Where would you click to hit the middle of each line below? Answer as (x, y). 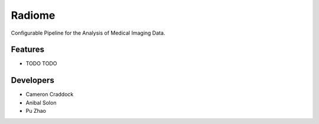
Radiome (33, 15)
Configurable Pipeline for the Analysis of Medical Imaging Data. (88, 33)
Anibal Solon (41, 102)
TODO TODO (41, 63)
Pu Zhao (36, 111)
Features (27, 50)
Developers (32, 80)
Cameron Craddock (50, 95)
